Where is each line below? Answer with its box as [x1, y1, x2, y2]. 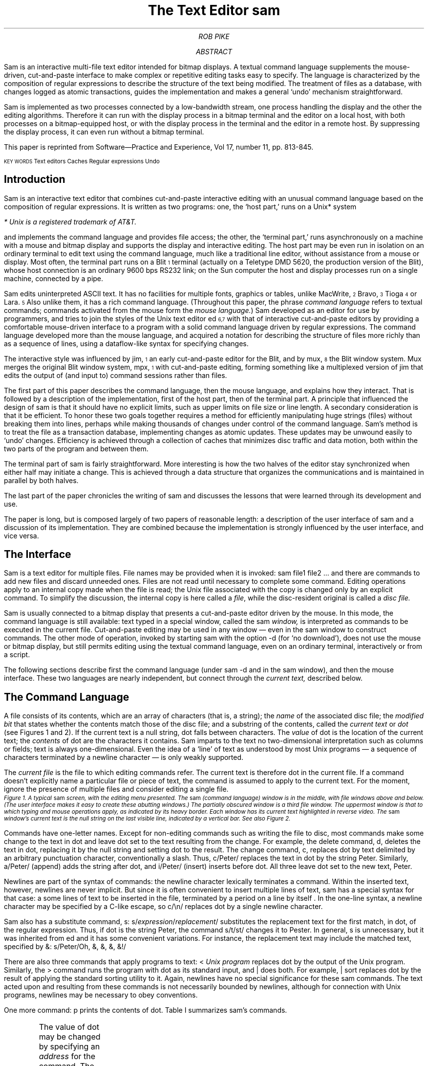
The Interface [4, 548, 71, 561]
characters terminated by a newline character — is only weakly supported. [4, 753, 244, 762]
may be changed [39, 1032, 101, 1042]
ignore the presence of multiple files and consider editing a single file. [4, 785, 229, 794]
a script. [4, 650, 30, 659]
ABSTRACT [195, 47, 233, 56]
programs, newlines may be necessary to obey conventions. [4, 991, 198, 999]
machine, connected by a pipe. [4, 274, 104, 283]
